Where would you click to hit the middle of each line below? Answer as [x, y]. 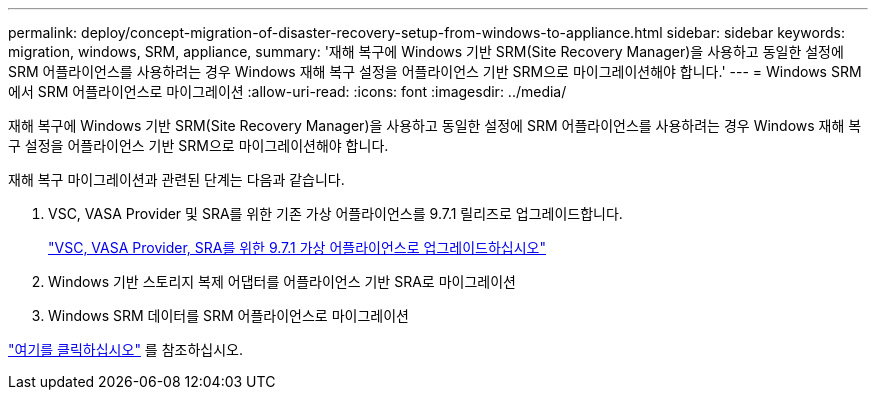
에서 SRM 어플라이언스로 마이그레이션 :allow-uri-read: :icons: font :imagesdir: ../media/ [287, 91]
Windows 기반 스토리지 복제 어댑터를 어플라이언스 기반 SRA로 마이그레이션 [282, 281]
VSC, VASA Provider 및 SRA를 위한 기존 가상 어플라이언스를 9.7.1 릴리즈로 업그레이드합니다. [335, 213]
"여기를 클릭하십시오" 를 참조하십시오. [125, 349]
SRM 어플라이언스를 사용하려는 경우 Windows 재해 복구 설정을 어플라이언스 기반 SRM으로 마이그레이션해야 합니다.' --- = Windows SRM [435, 71]
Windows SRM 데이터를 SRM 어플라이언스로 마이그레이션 [228, 315]
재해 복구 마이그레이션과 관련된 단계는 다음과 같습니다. [176, 179]
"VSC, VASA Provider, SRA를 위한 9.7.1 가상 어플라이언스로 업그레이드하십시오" [297, 247]
